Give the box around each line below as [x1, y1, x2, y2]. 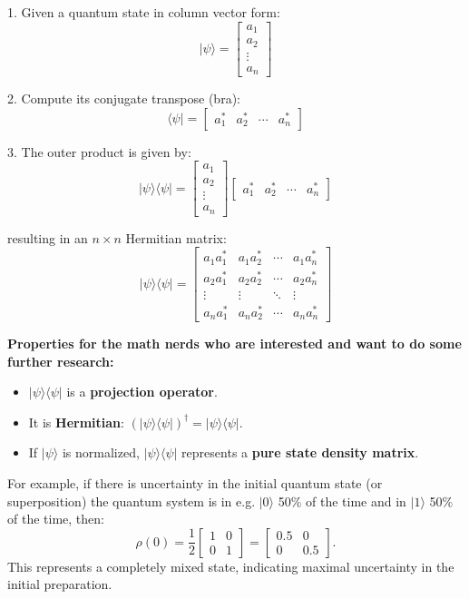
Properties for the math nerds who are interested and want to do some [7, 334, 462, 353]
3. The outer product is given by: [7, 142, 191, 161]
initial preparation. [7, 574, 112, 594]
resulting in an [7, 228, 88, 247]
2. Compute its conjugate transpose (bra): [7, 89, 240, 108]
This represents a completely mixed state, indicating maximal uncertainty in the [7, 556, 454, 575]
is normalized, [62, 443, 140, 462]
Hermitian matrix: [125, 228, 227, 247]
